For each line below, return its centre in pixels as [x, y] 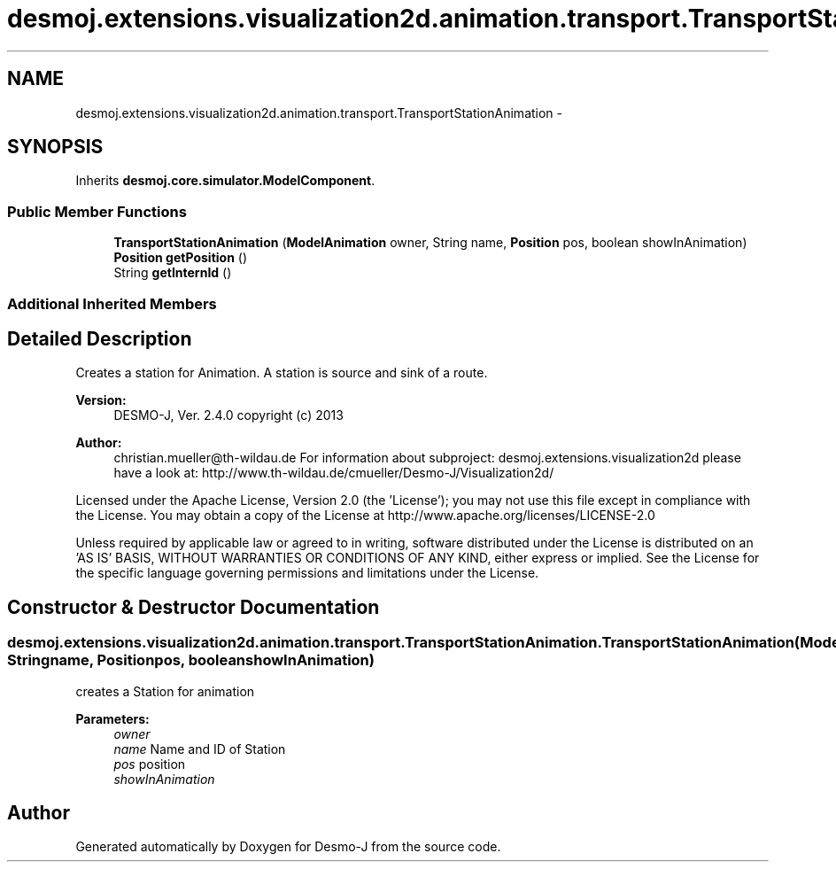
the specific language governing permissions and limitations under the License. [307, 573]
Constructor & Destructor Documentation [194, 607]
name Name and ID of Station [200, 749]
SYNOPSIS [55, 147]
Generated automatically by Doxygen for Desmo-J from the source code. [288, 847]
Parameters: [112, 718]
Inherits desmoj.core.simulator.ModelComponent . [225, 181]
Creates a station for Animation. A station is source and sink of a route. [282, 373]
